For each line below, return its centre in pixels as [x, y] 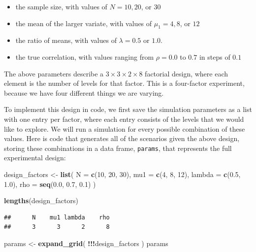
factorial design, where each [187, 73]
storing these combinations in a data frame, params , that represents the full [118, 148]
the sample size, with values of [61, 6]
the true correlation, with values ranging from [85, 56]
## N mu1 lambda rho [57, 217]
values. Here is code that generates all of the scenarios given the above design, [122, 138]
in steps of [215, 56]
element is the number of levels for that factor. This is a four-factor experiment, [124, 83]
